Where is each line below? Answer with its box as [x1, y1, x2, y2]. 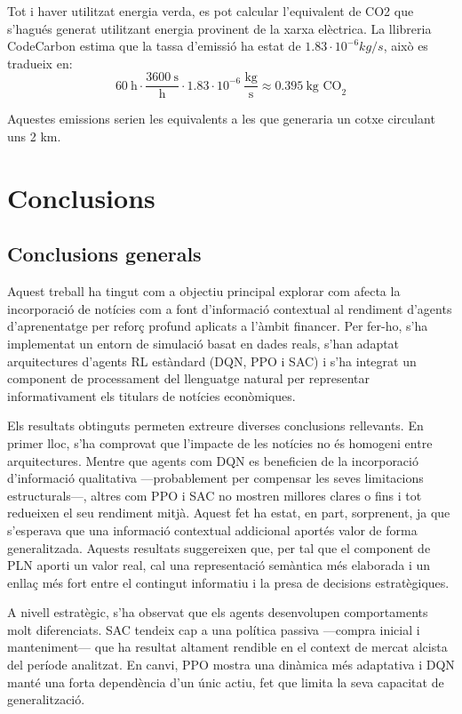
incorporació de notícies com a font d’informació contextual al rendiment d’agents [7, 299, 452, 317]
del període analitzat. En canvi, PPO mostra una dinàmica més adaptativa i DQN [7, 655, 455, 674]
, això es [383, 36, 428, 55]
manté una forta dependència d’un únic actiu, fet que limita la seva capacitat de [7, 672, 444, 691]
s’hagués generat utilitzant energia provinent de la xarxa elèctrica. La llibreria [7, 19, 432, 37]
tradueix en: [7, 53, 73, 72]
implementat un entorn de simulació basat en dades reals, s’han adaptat [7, 333, 400, 352]
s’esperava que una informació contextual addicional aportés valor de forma [7, 520, 418, 539]
